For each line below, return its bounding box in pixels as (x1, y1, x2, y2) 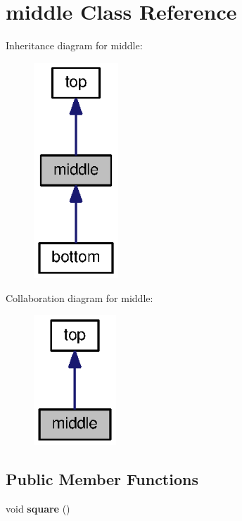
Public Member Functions (6, 467, 198, 489)
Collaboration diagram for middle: (6, 290, 153, 305)
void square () (6, 501, 70, 515)
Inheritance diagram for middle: (6, 38, 143, 53)
